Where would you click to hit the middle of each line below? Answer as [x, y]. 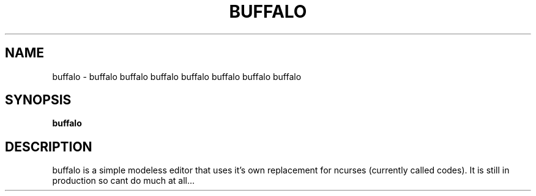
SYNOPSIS [38, 100]
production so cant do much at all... [124, 181]
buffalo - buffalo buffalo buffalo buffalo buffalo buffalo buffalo [177, 76]
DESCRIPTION [49, 147]
